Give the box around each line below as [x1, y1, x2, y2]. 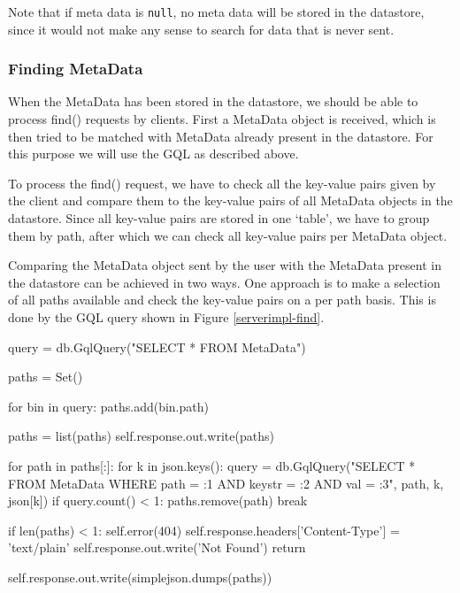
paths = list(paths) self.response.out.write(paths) [8, 427, 274, 445]
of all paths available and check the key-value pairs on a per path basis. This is [8, 290, 436, 309]
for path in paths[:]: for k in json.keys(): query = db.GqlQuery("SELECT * [8, 456, 416, 474]
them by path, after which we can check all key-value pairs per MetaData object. [8, 226, 448, 244]
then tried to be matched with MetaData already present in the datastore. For [8, 127, 433, 145]
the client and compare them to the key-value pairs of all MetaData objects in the [8, 191, 453, 210]
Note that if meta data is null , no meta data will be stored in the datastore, [8, 3, 425, 20]
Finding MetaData [8, 58, 143, 80]
